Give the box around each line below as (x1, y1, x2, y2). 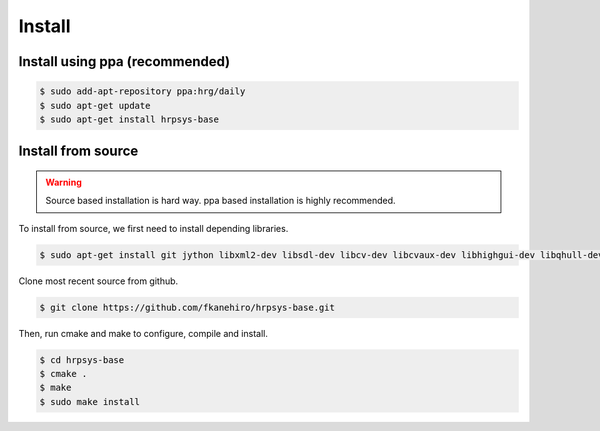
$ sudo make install (39, 396, 140, 407)
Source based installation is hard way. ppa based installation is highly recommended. (45, 195, 396, 207)
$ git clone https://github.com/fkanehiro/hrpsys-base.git (39, 301, 335, 313)
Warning (45, 176, 82, 188)
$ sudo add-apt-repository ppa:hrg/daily (39, 86, 246, 97)
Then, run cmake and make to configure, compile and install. (18, 327, 269, 339)
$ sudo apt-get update (39, 100, 151, 111)
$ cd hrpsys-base (39, 354, 125, 365)
